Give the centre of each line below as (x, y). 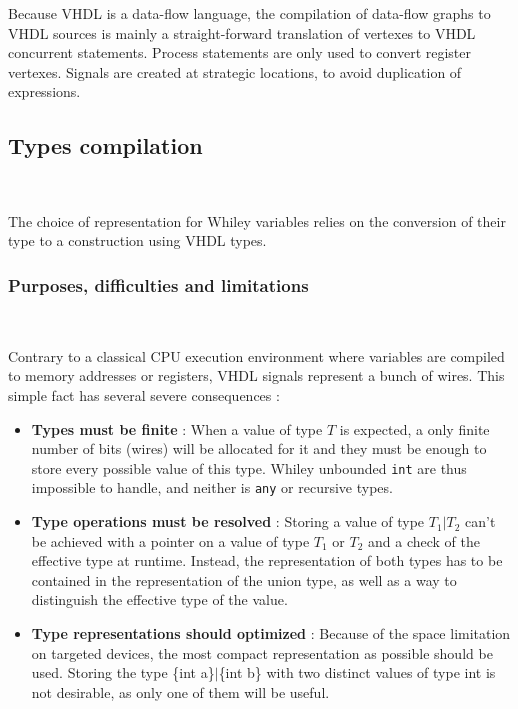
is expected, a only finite (414, 428)
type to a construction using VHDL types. (137, 240)
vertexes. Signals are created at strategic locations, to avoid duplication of (235, 71)
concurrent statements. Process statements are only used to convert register (240, 52)
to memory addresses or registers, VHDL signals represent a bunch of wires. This (256, 375)
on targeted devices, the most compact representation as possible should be (262, 652)
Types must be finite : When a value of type (177, 428)
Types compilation (105, 145)
